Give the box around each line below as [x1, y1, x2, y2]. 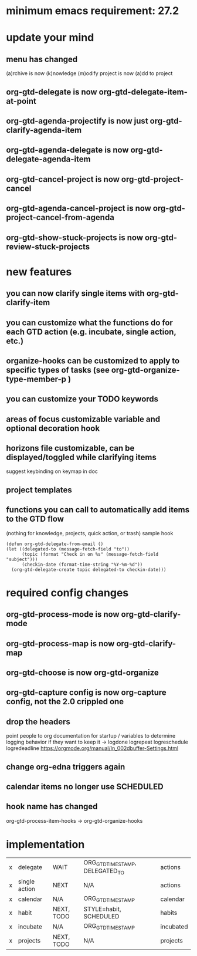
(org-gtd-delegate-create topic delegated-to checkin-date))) [11, 566, 167, 573]
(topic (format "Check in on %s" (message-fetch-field [21, 551, 159, 557]
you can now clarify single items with [6, 289, 145, 299]
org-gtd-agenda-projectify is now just [6, 116, 148, 126]
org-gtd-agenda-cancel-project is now [6, 204, 151, 214]
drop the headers [6, 717, 70, 727]
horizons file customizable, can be [6, 443, 135, 453]
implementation [6, 838, 85, 852]
